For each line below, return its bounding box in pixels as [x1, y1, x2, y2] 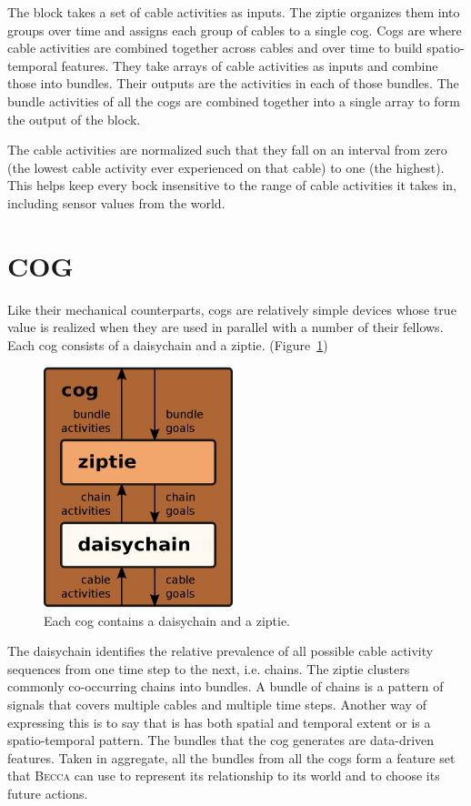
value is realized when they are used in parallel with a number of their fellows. [7, 317, 444, 337]
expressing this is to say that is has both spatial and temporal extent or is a [7, 712, 431, 731]
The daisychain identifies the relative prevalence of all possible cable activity [7, 641, 434, 660]
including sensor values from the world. [7, 193, 225, 212]
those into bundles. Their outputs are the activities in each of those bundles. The [7, 74, 459, 93]
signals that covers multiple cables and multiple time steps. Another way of [7, 694, 426, 713]
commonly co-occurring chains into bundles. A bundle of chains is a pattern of [7, 677, 444, 696]
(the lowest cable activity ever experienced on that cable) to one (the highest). [7, 157, 445, 176]
